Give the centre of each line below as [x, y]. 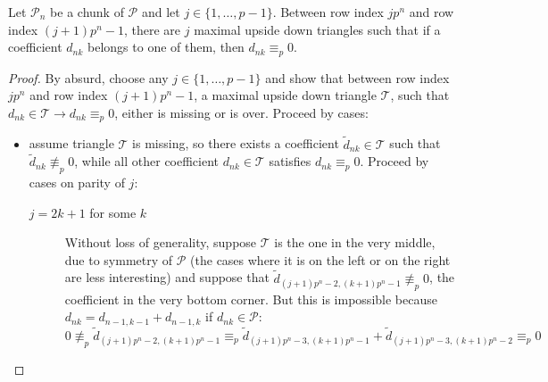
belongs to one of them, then [166, 47]
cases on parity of [77, 183]
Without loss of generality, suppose [161, 242]
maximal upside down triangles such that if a [317, 29]
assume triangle [71, 143]
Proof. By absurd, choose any [88, 77]
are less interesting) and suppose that [167, 277]
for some [113, 212]
